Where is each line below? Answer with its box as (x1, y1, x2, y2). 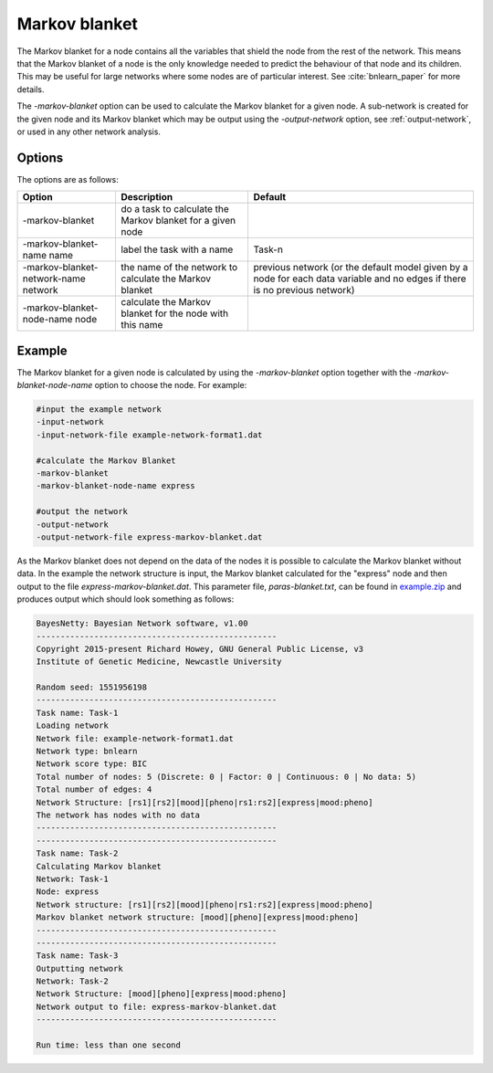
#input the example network (36, 405, 162, 415)
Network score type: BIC (36, 759, 148, 769)
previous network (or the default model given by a (253, 261, 468, 274)
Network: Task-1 (36, 873, 110, 884)
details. (16, 83, 45, 95)
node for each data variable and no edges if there (253, 272, 467, 285)
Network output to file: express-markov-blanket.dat (36, 1001, 278, 1012)
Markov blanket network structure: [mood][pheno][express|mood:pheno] (36, 912, 360, 922)
